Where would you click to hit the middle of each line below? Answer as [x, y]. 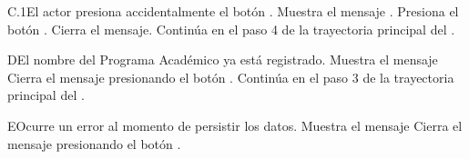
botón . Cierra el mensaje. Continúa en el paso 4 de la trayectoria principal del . [231, 29]
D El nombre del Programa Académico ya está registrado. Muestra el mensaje [223, 60]
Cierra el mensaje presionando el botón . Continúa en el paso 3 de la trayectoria [231, 77]
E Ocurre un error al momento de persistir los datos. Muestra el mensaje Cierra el [235, 125]
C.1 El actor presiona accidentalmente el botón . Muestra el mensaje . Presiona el [233, 11]
